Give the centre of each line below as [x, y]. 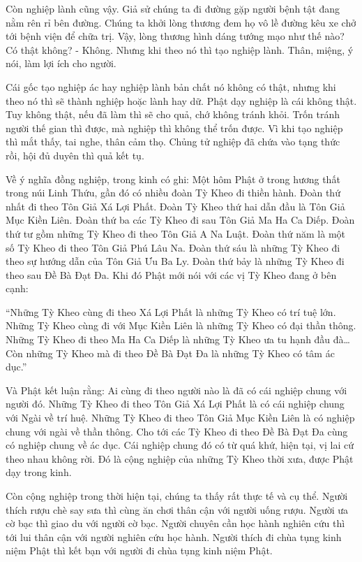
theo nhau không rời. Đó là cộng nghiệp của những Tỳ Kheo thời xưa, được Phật [180, 458]
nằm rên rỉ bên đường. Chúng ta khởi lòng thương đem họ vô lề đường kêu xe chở [181, 22]
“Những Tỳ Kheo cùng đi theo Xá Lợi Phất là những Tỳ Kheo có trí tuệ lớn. [171, 311]
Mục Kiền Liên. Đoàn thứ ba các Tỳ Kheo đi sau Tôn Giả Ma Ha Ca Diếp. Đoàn [180, 220]
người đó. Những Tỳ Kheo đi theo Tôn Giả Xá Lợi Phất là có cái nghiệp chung [175, 404]
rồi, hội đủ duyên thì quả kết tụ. [75, 155]
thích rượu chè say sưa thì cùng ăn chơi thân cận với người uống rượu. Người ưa [177, 509]
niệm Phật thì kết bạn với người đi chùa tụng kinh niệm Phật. [139, 550]
